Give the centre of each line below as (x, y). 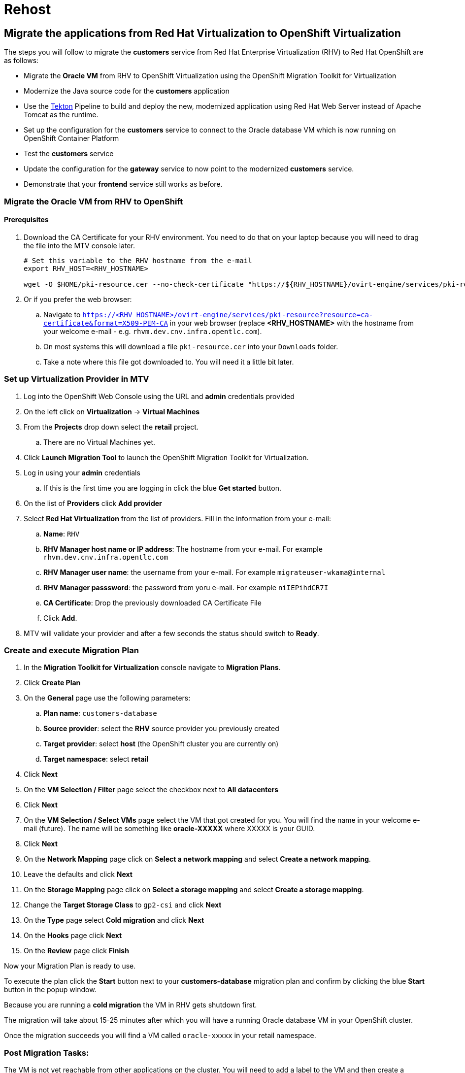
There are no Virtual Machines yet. (100, 442)
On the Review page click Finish (76, 951)
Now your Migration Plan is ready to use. (70, 966)
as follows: (21, 61)
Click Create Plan (52, 683)
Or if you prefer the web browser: (78, 299)
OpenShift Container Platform (71, 138)
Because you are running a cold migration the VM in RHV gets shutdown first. (131, 1005)
